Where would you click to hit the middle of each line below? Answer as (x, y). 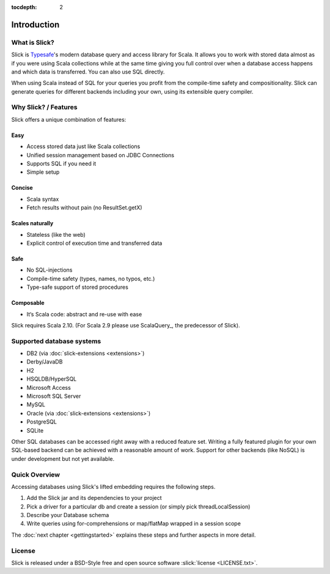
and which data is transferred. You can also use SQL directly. (88, 72)
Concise (22, 188)
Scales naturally (32, 223)
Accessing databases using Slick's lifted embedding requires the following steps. (113, 486)
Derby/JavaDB (45, 362)
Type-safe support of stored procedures (77, 287)
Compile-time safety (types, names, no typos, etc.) (91, 278)
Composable (28, 303)
